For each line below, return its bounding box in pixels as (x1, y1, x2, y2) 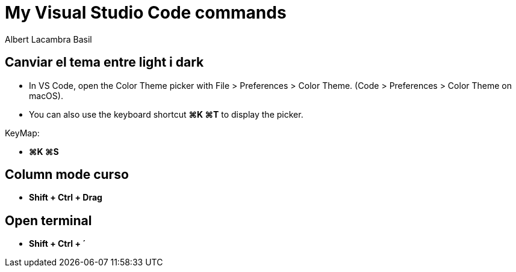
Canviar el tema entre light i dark (5, 55, 204, 70)
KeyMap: (5, 127, 40, 138)
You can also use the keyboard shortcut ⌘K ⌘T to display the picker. (29, 109, 303, 119)
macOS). (29, 90, 63, 101)
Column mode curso (5, 167, 129, 183)
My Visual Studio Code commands (5, 2, 287, 23)
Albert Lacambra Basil (5, 34, 92, 44)
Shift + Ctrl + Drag (29, 192, 102, 203)
